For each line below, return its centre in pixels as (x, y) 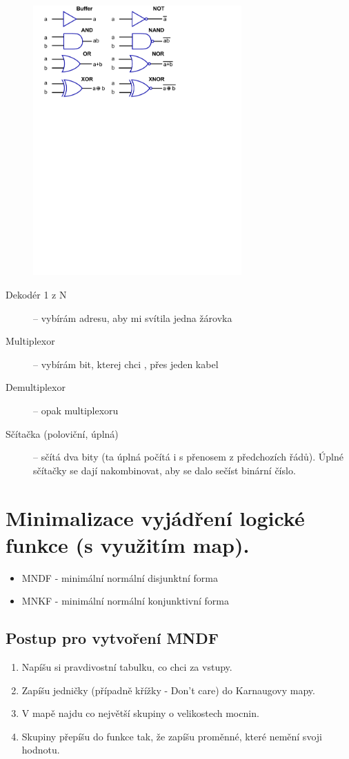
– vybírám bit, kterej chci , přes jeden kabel (126, 364)
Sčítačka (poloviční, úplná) (62, 433)
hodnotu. (41, 750)
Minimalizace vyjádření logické (155, 517)
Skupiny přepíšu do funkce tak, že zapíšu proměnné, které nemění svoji (172, 736)
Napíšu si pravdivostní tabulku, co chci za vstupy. (127, 667)
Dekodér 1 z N (36, 295)
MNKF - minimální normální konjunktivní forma (125, 601)
